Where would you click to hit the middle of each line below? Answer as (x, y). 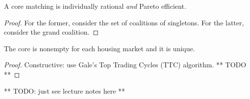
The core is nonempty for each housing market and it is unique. (100, 48)
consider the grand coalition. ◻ (51, 32)
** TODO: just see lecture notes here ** (65, 90)
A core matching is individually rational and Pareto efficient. (95, 6)
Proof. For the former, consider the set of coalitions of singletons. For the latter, (124, 22)
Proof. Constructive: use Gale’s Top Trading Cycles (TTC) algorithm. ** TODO (125, 65)
